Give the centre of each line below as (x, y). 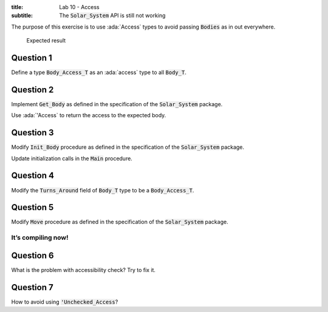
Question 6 (32, 255)
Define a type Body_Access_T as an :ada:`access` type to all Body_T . (99, 72)
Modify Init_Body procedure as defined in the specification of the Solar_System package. (128, 147)
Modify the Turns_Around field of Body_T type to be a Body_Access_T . (103, 190)
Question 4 (33, 176)
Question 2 (32, 90)
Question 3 (32, 133)
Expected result (46, 41)
